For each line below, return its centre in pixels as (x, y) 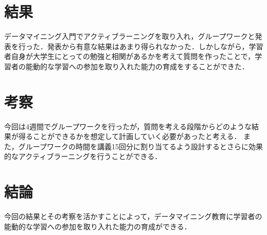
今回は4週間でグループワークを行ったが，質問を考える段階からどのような (128, 126)
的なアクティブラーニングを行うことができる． (83, 156)
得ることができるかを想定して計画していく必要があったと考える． (130, 136)
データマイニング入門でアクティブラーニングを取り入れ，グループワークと (130, 36)
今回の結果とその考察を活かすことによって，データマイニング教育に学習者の (133, 216)
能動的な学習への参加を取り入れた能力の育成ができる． (98, 226)
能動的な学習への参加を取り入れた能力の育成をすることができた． (137, 66)
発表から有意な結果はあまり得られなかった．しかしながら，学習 (155, 46)
